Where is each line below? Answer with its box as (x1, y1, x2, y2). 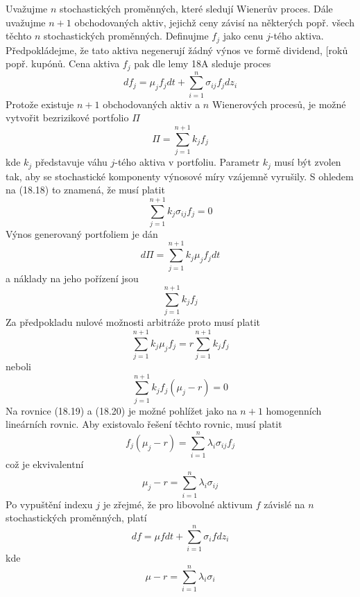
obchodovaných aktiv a (103, 96, 200, 111)
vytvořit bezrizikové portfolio (6, 110, 129, 125)
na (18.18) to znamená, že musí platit (6, 182, 165, 197)
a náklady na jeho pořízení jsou (6, 270, 139, 285)
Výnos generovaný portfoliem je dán (6, 226, 158, 241)
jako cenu (223, 28, 264, 43)
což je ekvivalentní (6, 457, 84, 471)
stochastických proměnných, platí (6, 510, 147, 525)
